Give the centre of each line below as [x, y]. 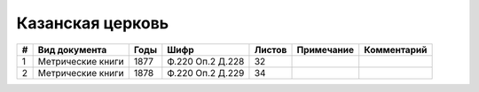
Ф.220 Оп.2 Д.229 [206, 73]
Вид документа [72, 50]
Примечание [326, 50]
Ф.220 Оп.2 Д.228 [206, 61]
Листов [271, 50]
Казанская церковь [93, 23]
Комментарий [396, 50]
